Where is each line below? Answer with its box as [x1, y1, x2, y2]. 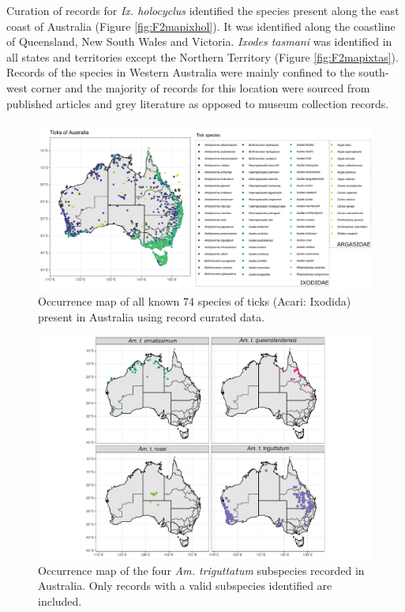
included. [38, 592, 82, 609]
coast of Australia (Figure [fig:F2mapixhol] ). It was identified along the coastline [6, 17, 396, 34]
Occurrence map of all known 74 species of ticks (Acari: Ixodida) [38, 293, 351, 310]
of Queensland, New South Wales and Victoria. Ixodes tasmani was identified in [6, 33, 392, 50]
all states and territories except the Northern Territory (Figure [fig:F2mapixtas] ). [6, 48, 399, 65]
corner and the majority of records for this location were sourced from [31, 79, 370, 96]
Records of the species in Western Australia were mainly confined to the [6, 64, 355, 81]
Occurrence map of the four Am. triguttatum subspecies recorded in [38, 561, 365, 578]
